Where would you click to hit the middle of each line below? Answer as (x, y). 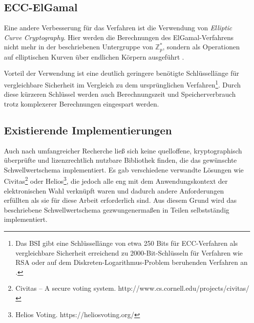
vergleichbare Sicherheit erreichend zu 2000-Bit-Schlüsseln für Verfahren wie (129, 252)
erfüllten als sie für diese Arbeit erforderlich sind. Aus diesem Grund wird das (120, 200)
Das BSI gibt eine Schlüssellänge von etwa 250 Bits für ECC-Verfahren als (127, 243)
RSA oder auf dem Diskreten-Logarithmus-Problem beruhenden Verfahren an (131, 262)
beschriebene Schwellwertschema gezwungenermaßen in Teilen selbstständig (117, 209)
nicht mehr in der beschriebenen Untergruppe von (79, 47)
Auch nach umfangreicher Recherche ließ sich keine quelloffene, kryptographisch (123, 150)
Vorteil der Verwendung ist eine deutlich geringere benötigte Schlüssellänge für (122, 73)
